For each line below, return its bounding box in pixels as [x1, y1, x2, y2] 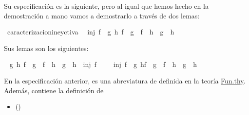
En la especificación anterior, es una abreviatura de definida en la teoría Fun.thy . [4, 75, 246, 85]
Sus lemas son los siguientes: [4, 43, 89, 53]
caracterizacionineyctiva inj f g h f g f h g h [7, 27, 174, 37]
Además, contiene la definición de [4, 85, 104, 95]
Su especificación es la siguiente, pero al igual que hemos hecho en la [4, 1, 209, 11]
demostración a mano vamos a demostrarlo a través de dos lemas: [4, 10, 200, 20]
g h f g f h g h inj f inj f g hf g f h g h [9, 59, 197, 69]
